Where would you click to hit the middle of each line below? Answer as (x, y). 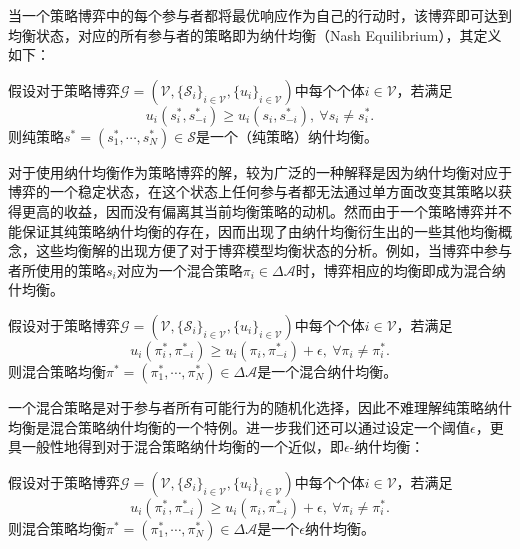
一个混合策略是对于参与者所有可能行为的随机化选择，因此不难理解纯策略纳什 (260, 406)
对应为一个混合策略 (179, 269)
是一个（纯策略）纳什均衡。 (287, 135)
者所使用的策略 (57, 269)
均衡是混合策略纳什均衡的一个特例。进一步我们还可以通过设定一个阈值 (239, 426)
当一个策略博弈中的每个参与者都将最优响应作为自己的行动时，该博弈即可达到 (260, 15)
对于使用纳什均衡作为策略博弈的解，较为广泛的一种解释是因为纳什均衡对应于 (260, 171)
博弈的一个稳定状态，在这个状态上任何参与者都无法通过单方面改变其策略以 (253, 191)
